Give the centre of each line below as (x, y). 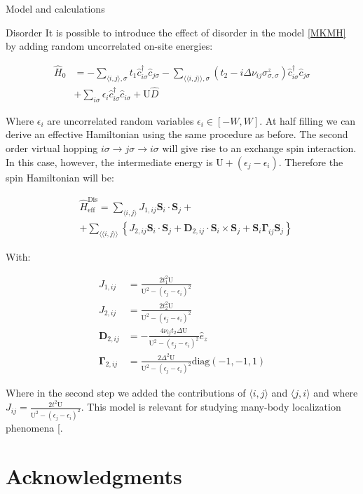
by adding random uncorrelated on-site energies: (109, 46)
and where (336, 393)
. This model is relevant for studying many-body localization (211, 407)
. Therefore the (311, 162)
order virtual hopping (52, 148)
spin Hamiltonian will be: (60, 177)
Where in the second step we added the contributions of (126, 393)
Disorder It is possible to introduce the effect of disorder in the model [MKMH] (176, 32)
